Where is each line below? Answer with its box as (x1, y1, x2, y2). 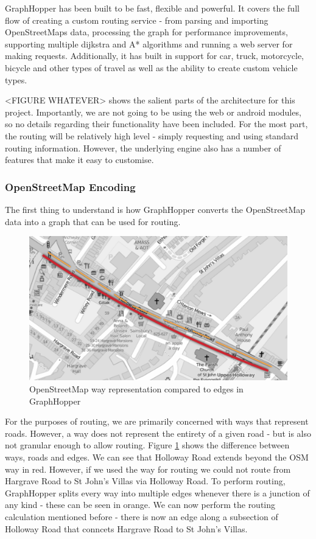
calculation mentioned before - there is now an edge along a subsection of (5, 510, 278, 523)
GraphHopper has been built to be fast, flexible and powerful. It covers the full (5, 2, 300, 14)
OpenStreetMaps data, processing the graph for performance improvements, (5, 26, 288, 38)
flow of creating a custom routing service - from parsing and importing (5, 13, 269, 26)
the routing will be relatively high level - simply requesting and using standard (5, 129, 298, 142)
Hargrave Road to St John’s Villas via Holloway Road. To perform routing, (5, 475, 286, 487)
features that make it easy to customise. (5, 153, 154, 166)
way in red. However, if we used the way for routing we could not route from (5, 462, 291, 475)
